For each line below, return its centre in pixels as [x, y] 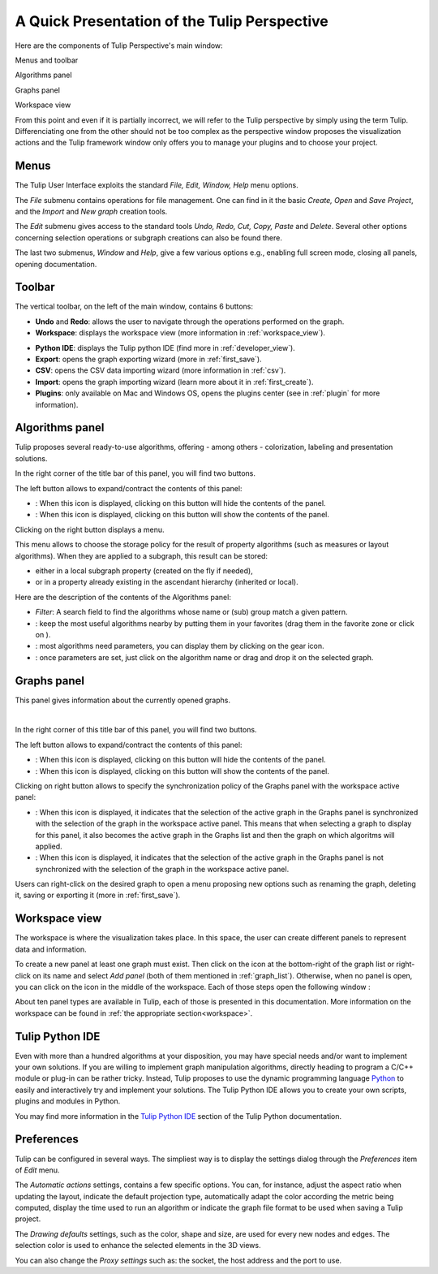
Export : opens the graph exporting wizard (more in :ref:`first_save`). [149, 359]
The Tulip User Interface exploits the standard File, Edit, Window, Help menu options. [157, 185]
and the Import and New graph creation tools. [91, 211]
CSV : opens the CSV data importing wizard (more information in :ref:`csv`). [161, 370]
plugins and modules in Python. [68, 1101]
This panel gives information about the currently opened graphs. [123, 700]
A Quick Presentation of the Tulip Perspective [172, 21]
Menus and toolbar [47, 60]
